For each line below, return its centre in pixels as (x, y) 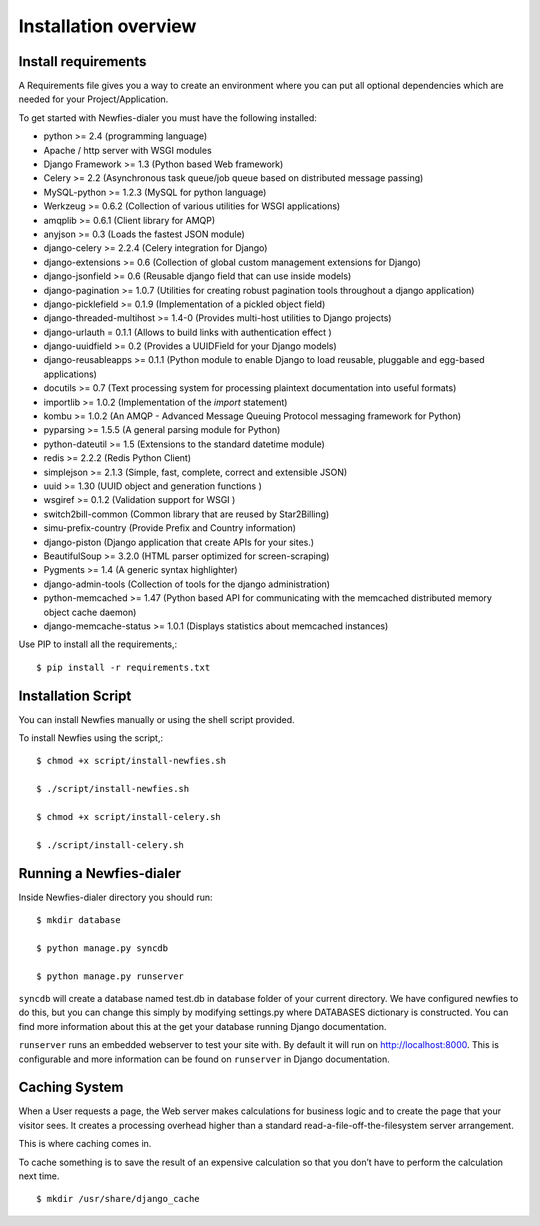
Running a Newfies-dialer (100, 873)
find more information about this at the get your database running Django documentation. (202, 1026)
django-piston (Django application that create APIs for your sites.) (179, 542)
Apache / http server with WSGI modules (127, 150)
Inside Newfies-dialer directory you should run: (116, 897)
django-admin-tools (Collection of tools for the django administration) (186, 584)
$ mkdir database (78, 920)
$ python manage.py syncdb (102, 948)
